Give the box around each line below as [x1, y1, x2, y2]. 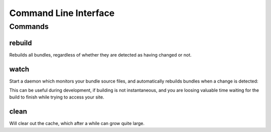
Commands [9, 22, 49, 31]
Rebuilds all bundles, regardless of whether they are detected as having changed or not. [9, 51, 192, 57]
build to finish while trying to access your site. [9, 94, 104, 100]
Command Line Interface [9, 7, 115, 18]
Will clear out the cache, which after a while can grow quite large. [9, 120, 145, 126]
